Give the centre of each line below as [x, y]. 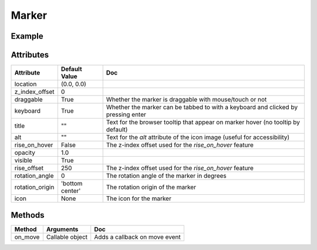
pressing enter [126, 114]
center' [71, 191]
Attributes [30, 55]
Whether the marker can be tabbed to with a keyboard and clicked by [202, 107]
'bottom [72, 184]
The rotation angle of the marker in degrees [166, 176]
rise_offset [29, 168]
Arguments [62, 229]
